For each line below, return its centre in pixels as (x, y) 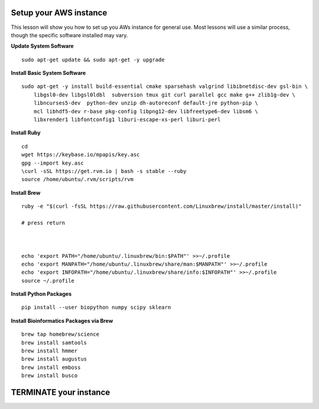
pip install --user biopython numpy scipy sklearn (96, 307)
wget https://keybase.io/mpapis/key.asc (81, 155)
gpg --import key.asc (53, 163)
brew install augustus (54, 359)
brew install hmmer (50, 351)
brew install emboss (51, 367)
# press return (43, 223)
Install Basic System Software (48, 73)
